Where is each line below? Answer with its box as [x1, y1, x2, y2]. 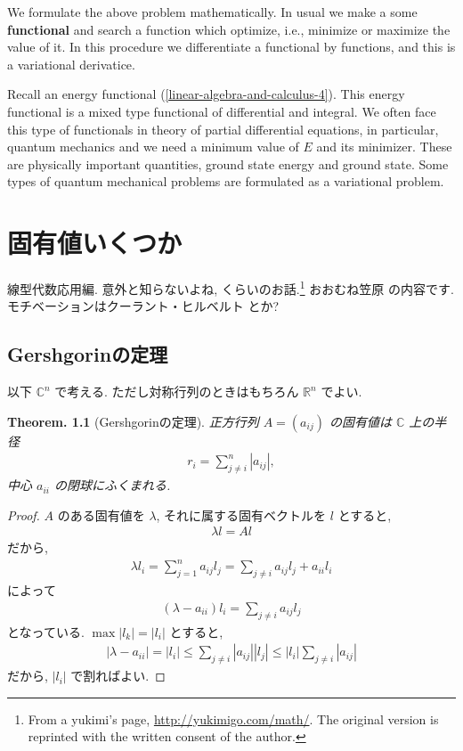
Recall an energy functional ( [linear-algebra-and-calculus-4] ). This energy [7, 85, 405, 103]
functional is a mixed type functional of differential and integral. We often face [7, 102, 436, 120]
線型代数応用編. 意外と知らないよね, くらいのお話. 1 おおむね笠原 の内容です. [7, 277, 454, 298]
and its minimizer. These [316, 137, 452, 156]
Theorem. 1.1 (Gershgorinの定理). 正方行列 [7, 412, 259, 430]
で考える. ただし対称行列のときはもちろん [54, 382, 299, 401]
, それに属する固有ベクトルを [156, 505, 327, 524]
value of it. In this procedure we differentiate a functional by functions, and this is [7, 37, 456, 56]
